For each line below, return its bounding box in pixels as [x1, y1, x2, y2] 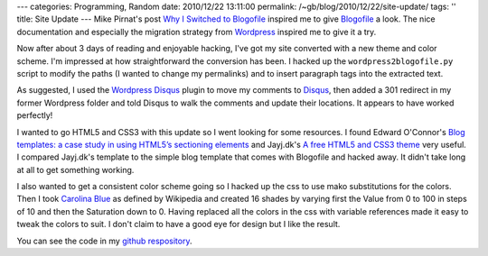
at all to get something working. [16, 164, 135, 175]
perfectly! [16, 110, 53, 121]
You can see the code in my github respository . [16, 235, 192, 246]
